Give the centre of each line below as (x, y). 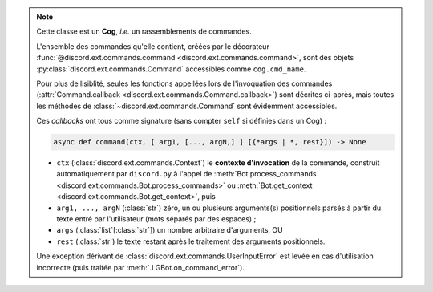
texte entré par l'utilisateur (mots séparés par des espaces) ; (156, 219)
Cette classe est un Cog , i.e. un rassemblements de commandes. (144, 31)
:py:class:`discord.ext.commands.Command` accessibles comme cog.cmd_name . (171, 69)
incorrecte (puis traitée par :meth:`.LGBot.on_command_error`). (140, 267)
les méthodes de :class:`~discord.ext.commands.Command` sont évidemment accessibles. (187, 106)
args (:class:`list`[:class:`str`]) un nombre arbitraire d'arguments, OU (170, 230)
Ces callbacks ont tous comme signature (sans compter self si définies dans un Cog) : (182, 121)
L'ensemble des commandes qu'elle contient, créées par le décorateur (153, 46)
